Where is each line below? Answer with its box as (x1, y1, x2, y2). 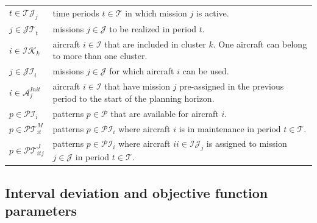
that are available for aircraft (110, 107, 219, 119)
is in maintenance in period (179, 122, 281, 135)
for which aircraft (109, 65, 174, 77)
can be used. (182, 65, 229, 77)
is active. (196, 6, 229, 19)
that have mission (104, 80, 171, 93)
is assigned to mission (206, 137, 287, 150)
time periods (52, 6, 99, 19)
